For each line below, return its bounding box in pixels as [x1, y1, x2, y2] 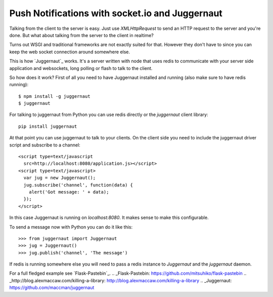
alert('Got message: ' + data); [28, 189, 109, 195]
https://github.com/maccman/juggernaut [9, 284, 95, 291]
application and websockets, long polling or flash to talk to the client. [9, 65, 153, 71]
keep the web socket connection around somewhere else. [9, 49, 130, 55]
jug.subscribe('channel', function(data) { [23, 182, 133, 188]
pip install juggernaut [18, 123, 77, 129]
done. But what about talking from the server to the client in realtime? [9, 32, 154, 38]
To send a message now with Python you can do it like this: [9, 224, 133, 230]
